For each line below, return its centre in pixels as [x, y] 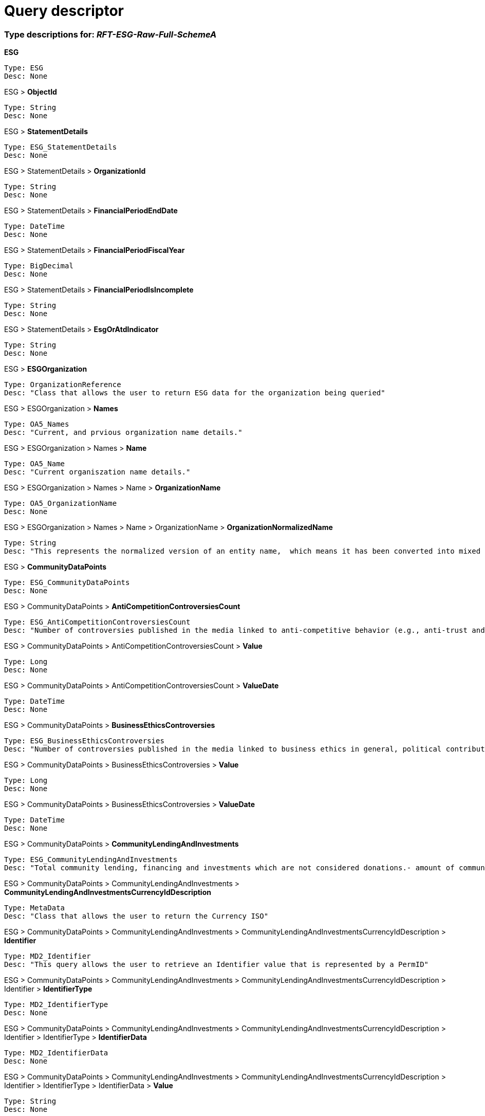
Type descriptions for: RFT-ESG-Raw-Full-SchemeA [110, 34]
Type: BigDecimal [39, 266]
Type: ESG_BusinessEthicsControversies [84, 741]
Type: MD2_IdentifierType [56, 1005]
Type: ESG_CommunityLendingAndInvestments [91, 860]
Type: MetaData [35, 908]
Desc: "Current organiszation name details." [97, 472]
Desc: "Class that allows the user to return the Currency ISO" [136, 916]
